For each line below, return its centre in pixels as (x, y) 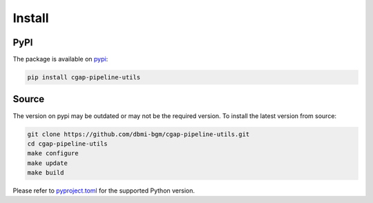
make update (48, 163)
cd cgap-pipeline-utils (68, 144)
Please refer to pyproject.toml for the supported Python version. (104, 191)
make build (46, 173)
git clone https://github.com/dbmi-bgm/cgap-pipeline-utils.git (138, 134)
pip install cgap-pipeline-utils (84, 77)
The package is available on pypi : (60, 59)
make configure (53, 153)
